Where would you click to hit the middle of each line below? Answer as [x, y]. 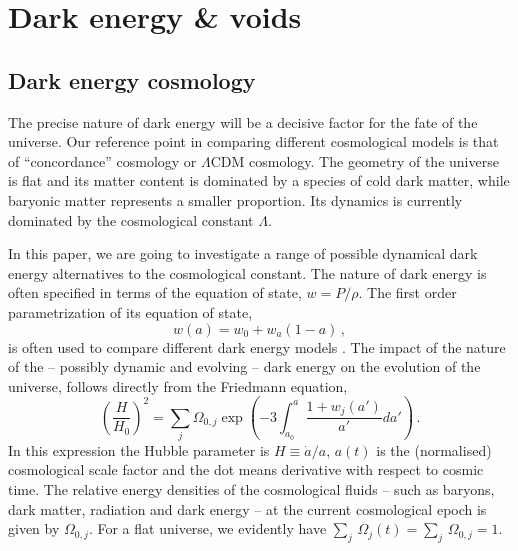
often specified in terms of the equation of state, [155, 292]
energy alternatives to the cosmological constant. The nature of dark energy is [247, 272]
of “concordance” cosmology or [102, 160]
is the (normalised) [434, 449]
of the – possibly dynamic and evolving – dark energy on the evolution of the [244, 366]
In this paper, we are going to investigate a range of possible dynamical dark [243, 253]
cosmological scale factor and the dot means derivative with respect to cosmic [246, 469]
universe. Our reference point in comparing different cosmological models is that [253, 141]
